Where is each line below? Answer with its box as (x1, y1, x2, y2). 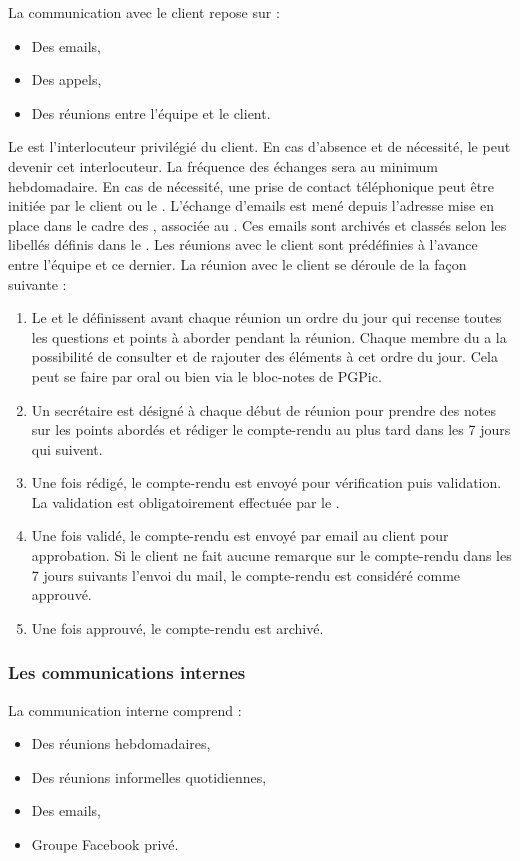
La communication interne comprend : (8, 699, 242, 720)
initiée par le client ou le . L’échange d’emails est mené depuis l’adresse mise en (8, 195, 494, 216)
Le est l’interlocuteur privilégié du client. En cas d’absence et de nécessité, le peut (8, 136, 511, 157)
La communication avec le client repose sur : (8, 2, 280, 22)
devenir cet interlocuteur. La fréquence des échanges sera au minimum (8, 155, 438, 176)
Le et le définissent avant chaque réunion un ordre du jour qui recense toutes (31, 307, 502, 328)
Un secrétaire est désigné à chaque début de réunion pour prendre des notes (31, 399, 496, 420)
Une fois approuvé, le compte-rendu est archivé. (31, 617, 324, 638)
